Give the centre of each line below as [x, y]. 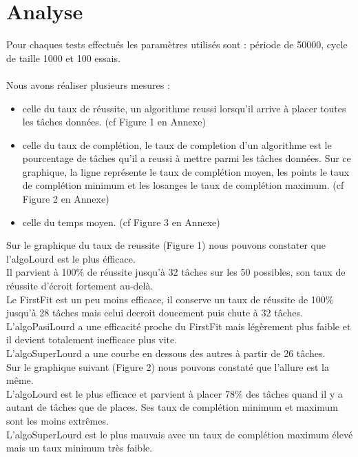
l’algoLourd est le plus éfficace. [71, 258]
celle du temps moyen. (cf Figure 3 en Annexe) [121, 222]
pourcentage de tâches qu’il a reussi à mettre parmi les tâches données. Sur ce [187, 158]
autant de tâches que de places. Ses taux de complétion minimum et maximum [172, 407]
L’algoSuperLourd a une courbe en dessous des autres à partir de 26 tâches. [166, 353]
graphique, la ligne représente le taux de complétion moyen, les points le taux [186, 171]
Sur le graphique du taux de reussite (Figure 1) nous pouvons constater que [166, 245]
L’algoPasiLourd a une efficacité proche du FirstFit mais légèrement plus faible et [179, 326]
